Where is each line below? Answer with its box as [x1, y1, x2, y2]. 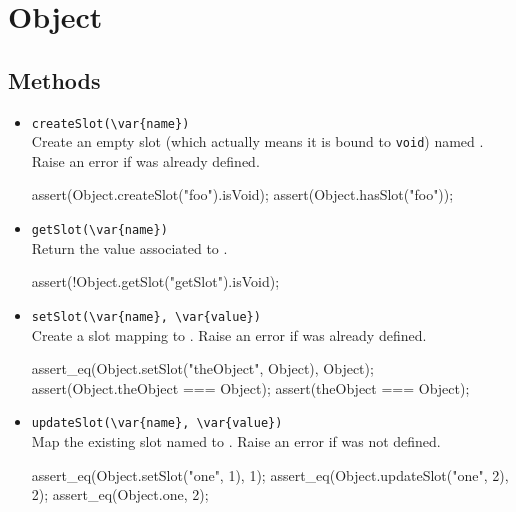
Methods [8, 64, 101, 95]
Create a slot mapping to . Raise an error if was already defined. [31, 324, 427, 345]
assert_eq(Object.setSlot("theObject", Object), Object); [31, 358, 374, 379]
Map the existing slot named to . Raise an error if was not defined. [31, 431, 441, 452]
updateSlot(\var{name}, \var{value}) [31, 416, 283, 431]
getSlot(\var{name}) [31, 223, 168, 238]
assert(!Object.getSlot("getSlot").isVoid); [31, 271, 280, 292]
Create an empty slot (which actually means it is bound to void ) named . [31, 131, 484, 152]
